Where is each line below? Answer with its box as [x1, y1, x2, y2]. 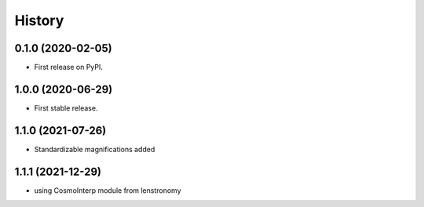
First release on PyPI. [34, 63, 104, 72]
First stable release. [34, 103, 98, 113]
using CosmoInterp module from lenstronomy [34, 185, 181, 195]
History [14, 12, 64, 29]
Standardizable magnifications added [34, 144, 155, 154]
